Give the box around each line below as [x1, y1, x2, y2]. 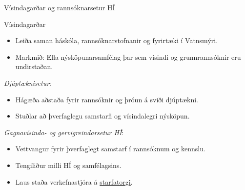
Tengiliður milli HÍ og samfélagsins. [15, 160, 122, 170]
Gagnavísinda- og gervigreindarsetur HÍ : [4, 127, 124, 137]
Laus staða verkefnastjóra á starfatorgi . [15, 176, 133, 187]
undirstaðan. [15, 61, 53, 71]
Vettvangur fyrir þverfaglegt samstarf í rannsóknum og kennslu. [15, 143, 205, 154]
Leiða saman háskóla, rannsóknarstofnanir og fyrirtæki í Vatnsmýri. [15, 35, 218, 46]
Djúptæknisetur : [4, 77, 51, 88]
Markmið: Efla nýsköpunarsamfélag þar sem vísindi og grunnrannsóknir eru [15, 51, 241, 62]
